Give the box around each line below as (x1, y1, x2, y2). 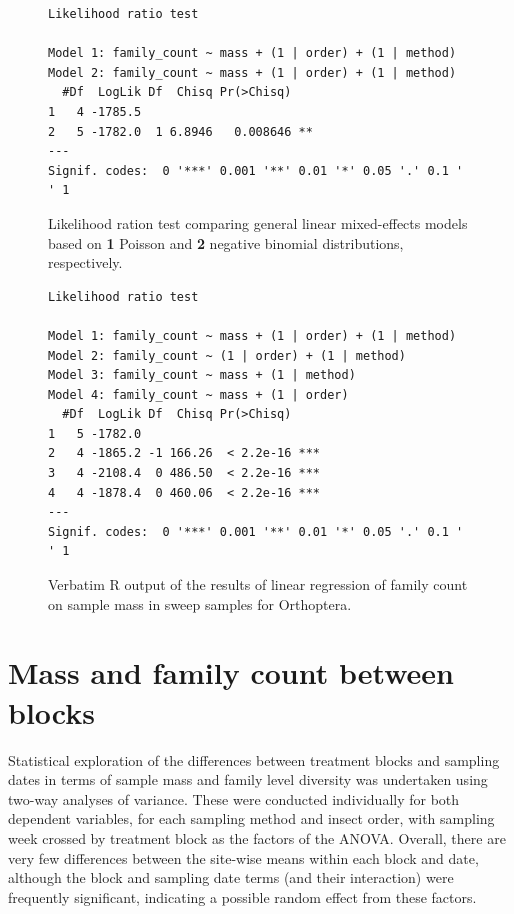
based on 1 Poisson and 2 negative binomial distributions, (48, 232, 404, 253)
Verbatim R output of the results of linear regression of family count (48, 574, 468, 595)
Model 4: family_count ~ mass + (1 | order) (48, 387, 349, 402)
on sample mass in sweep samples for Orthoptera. (48, 593, 352, 614)
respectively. (48, 252, 123, 273)
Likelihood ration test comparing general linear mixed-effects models (48, 212, 468, 233)
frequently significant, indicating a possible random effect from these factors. (8, 886, 477, 907)
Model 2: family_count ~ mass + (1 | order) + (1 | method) (48, 65, 457, 80)
